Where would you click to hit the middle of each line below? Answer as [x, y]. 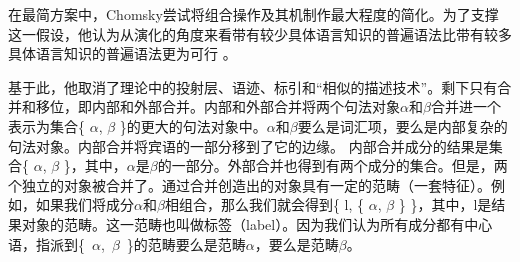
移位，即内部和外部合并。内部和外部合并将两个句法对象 [217, 106]
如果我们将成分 [84, 204]
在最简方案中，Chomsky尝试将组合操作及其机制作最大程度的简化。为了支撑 [253, 14]
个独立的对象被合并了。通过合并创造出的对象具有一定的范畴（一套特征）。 [249, 184]
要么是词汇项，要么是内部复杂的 [402, 125]
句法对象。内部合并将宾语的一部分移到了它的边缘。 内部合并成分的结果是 [248, 145]
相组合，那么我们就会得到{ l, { [264, 204]
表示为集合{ [46, 125]
